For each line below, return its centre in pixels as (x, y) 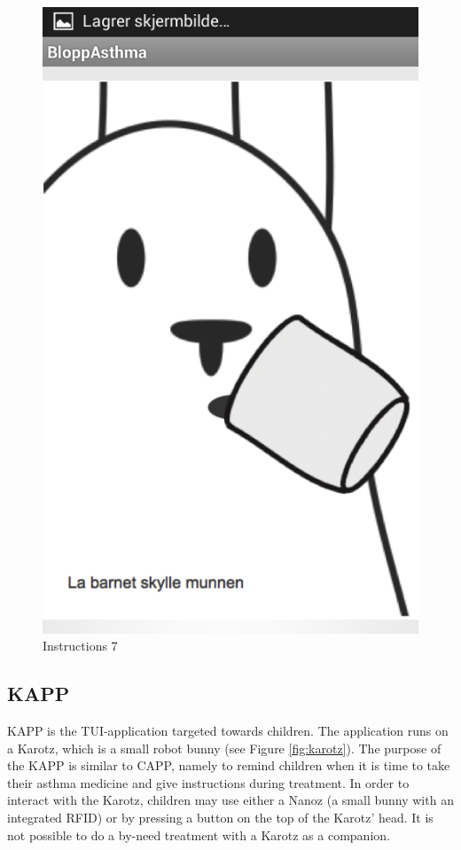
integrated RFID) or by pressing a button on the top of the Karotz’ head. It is (220, 818)
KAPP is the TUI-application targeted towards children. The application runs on (228, 731)
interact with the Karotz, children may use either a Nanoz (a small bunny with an (230, 800)
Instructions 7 (80, 646)
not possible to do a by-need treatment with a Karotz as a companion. (199, 834)
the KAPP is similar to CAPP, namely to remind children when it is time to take (229, 765)
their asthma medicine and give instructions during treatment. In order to (208, 782)
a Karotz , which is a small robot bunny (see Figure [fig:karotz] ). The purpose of (224, 748)
